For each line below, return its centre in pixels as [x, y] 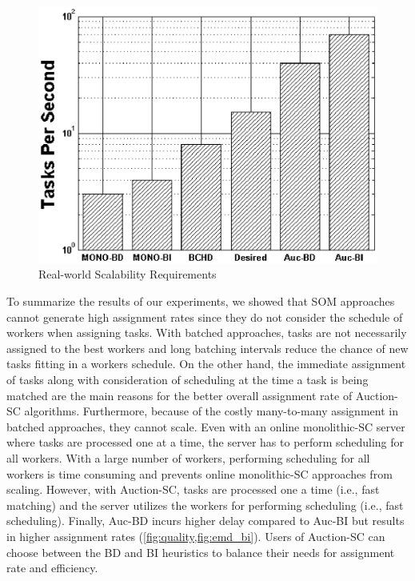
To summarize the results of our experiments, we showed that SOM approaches [201, 301]
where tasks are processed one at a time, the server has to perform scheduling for [206, 442]
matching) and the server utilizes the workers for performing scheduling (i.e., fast [205, 505]
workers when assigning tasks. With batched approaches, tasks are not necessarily [207, 333]
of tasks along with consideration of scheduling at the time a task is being [188, 380]
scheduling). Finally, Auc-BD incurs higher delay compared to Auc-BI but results [206, 521]
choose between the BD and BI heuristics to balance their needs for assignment [201, 552]
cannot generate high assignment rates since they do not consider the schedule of [205, 317]
